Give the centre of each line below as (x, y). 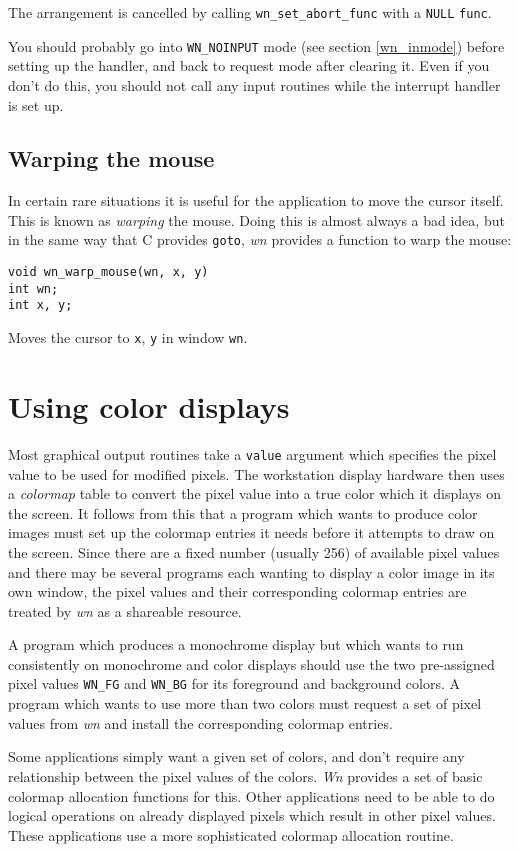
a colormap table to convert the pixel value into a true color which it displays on (255, 493)
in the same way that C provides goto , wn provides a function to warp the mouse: (260, 239)
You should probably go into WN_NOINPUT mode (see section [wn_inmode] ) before (256, 45)
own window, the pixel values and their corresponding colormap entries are (237, 591)
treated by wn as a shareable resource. (125, 610)
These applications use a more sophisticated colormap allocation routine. (231, 834)
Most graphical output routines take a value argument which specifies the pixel (252, 453)
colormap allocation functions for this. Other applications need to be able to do (251, 795)
